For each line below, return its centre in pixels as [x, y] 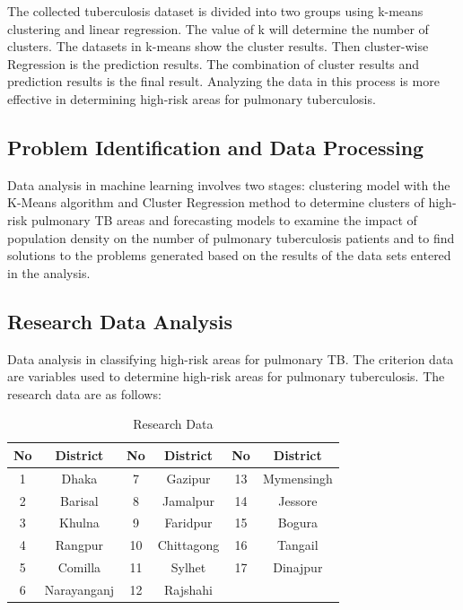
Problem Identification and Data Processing [216, 147]
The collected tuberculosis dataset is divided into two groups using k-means [215, 11]
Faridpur [188, 523]
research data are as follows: [84, 393]
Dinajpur [298, 567]
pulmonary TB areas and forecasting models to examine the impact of [224, 219]
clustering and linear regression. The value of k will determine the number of [218, 28]
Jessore [298, 500]
